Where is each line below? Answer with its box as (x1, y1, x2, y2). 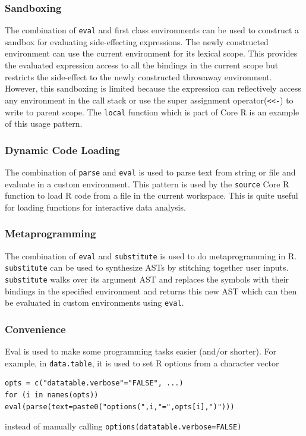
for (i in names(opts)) (5, 390, 99, 399)
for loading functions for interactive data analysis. (5, 200, 186, 213)
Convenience (5, 321, 66, 336)
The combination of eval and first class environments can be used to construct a (5, 24, 299, 36)
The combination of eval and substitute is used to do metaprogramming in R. (5, 249, 297, 262)
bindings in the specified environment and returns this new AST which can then (5, 284, 297, 297)
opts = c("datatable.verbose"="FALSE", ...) (5, 379, 184, 388)
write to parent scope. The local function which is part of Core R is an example (5, 105, 299, 118)
